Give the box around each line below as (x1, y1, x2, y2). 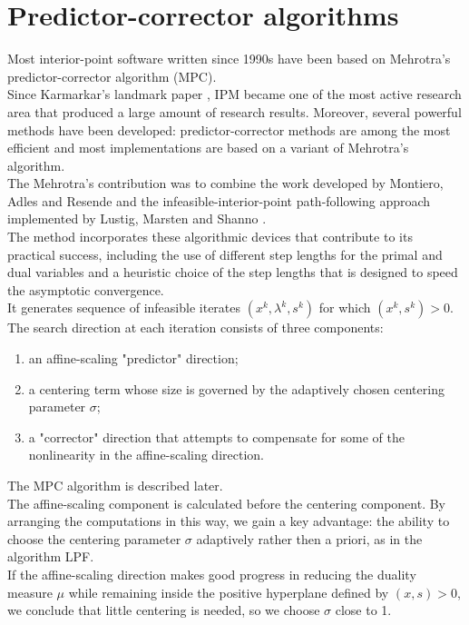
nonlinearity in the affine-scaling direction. (28, 445, 264, 464)
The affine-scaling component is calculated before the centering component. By (7, 493, 445, 512)
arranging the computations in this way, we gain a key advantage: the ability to (7, 511, 450, 531)
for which (318, 298, 371, 317)
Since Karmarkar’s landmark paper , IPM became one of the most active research (7, 84, 462, 104)
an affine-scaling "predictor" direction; (28, 349, 239, 368)
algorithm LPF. (7, 547, 94, 566)
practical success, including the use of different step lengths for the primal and (7, 244, 443, 263)
